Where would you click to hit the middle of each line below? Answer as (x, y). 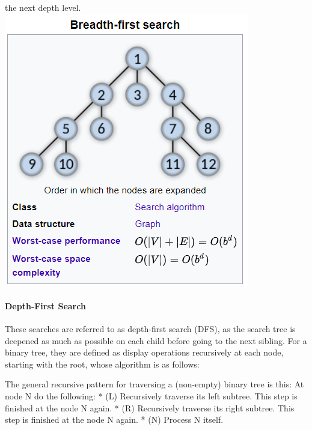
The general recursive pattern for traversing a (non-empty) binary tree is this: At (154, 384)
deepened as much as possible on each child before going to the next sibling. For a (156, 340)
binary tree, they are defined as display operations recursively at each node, (144, 352)
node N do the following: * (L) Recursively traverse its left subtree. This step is (151, 395)
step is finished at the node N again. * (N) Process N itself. (114, 419)
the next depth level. (43, 7)
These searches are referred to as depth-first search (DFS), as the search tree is (150, 328)
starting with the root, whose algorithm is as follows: (102, 364)
